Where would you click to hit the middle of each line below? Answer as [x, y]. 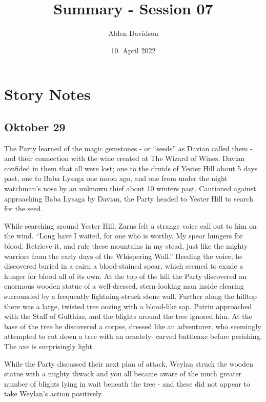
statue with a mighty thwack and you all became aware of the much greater [123, 374]
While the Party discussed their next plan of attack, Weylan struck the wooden [129, 363]
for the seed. [24, 208]
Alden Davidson [133, 33]
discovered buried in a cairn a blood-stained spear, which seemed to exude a [124, 266]
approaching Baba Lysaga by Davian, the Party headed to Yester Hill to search [129, 198]
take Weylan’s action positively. [54, 394]
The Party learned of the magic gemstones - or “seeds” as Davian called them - [128, 148]
